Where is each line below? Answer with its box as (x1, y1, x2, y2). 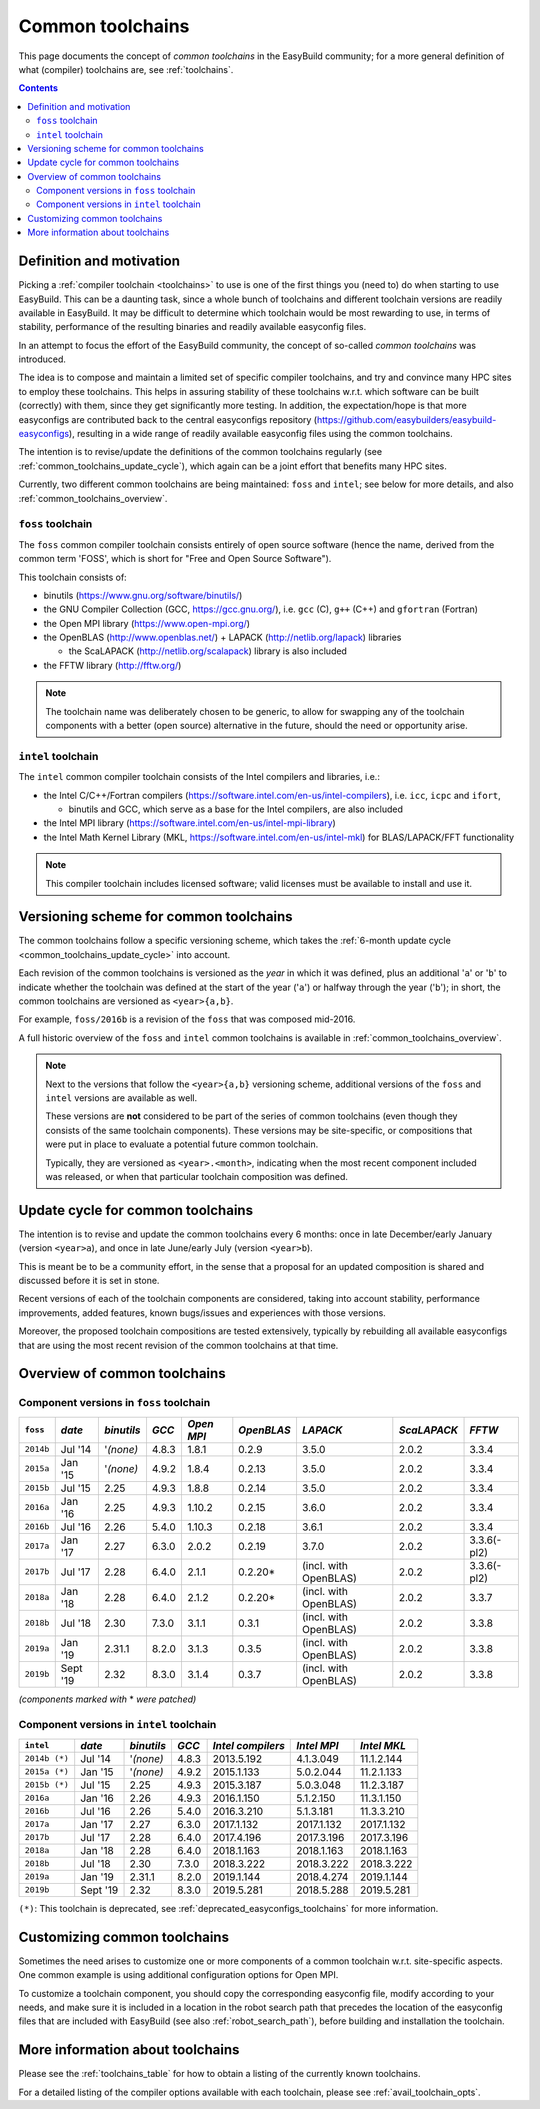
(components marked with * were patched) (18, 1693, 197, 1705)
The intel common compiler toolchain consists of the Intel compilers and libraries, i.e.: (18, 771, 380, 783)
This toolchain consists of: (18, 571, 127, 583)
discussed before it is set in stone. (18, 1274, 160, 1286)
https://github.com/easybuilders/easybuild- (316, 413, 497, 425)
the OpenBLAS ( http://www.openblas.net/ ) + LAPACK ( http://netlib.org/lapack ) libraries (43, 631, 402, 644)
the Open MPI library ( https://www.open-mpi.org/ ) (43, 617, 250, 629)
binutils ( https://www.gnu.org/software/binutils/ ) (43, 589, 243, 601)
